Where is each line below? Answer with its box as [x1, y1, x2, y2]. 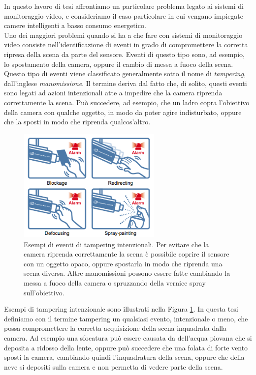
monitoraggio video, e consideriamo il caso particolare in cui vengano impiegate [4, 10, 244, 21]
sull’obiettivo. [24, 287, 64, 297]
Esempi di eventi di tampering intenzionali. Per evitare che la [24, 239, 209, 249]
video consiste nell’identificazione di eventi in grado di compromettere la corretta [4, 39, 248, 50]
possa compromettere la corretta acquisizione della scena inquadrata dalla [4, 323, 226, 333]
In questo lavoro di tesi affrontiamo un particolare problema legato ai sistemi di [4, 1, 244, 11]
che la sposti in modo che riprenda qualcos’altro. [4, 116, 151, 127]
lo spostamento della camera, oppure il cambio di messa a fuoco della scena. [4, 58, 233, 69]
